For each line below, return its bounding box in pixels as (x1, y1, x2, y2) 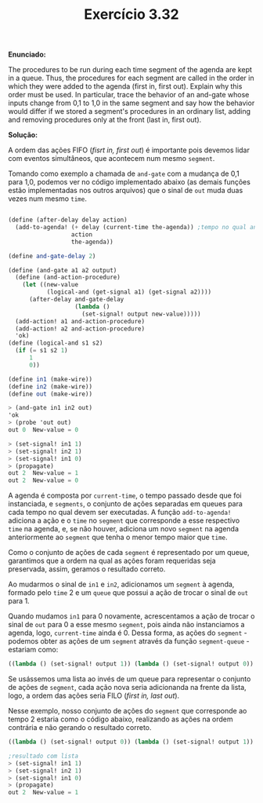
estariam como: (8, 645, 59, 655)
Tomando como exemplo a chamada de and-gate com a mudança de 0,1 (8, 169, 240, 178)
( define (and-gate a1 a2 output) (8, 266, 117, 274)
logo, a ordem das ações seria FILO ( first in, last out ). (8, 691, 180, 700)
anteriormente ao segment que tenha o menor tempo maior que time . (8, 532, 228, 542)
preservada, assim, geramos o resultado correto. (8, 564, 166, 574)
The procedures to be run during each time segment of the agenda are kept (8, 65, 253, 75)
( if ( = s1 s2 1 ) (15, 347, 68, 355)
